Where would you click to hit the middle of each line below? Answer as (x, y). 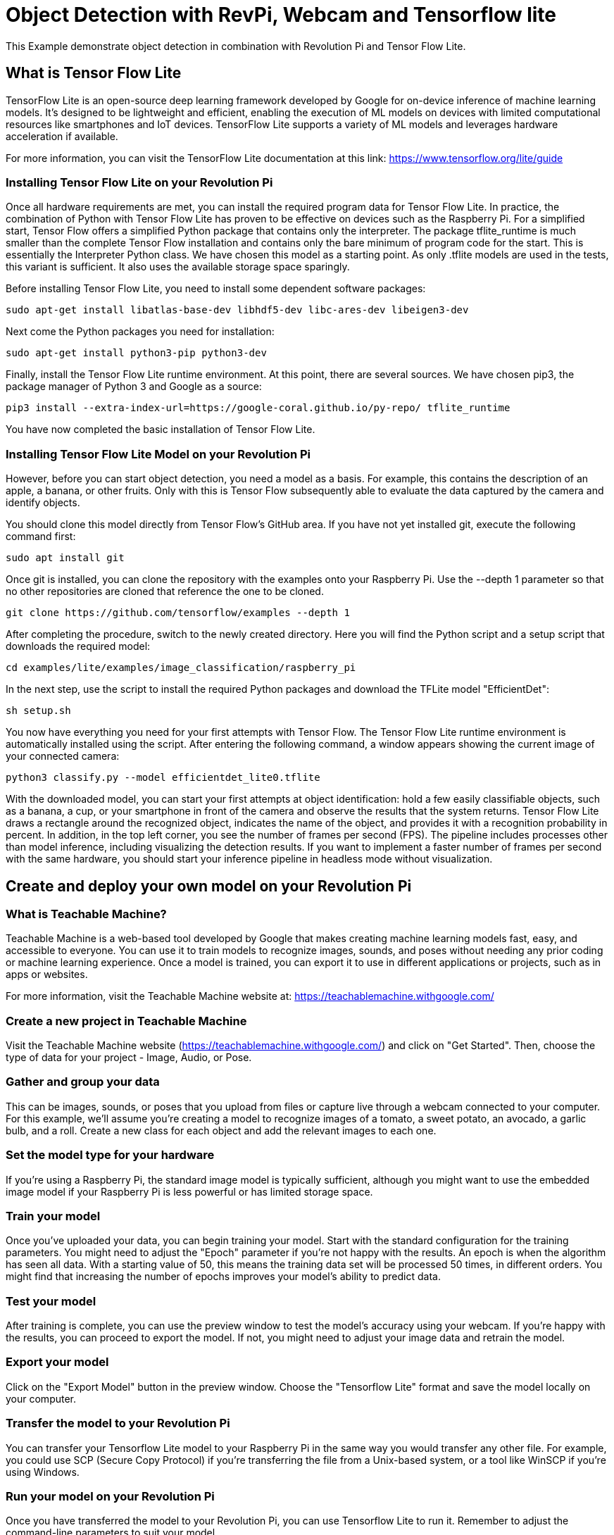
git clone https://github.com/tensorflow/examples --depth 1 (178, 613)
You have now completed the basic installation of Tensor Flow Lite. (161, 430)
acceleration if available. (62, 136)
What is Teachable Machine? (86, 914)
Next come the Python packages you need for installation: (140, 332)
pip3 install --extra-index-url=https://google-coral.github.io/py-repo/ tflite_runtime (258, 408)
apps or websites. (47, 975)
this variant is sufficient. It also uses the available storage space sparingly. (178, 267)
